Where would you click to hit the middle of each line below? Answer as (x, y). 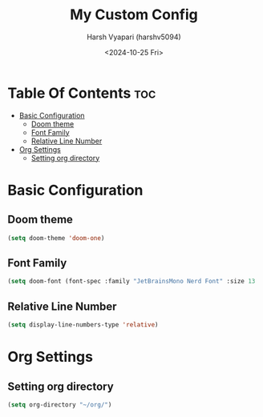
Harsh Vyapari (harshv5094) (134, 37)
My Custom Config (134, 15)
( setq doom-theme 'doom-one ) (56, 238)
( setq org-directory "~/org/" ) (60, 405)
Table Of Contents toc (82, 93)
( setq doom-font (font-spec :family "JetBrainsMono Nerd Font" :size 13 (131, 282)
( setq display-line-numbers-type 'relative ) (83, 325)
